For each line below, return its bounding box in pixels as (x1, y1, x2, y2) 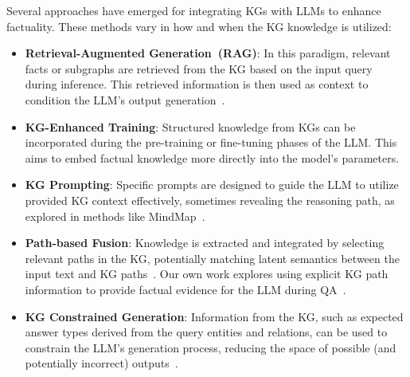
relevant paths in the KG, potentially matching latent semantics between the (25, 249, 400, 266)
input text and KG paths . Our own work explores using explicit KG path (25, 265, 389, 282)
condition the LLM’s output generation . (25, 91, 225, 108)
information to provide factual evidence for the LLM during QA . (25, 281, 346, 297)
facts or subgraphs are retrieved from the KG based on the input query (25, 60, 373, 77)
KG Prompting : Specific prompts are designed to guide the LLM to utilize (25, 176, 399, 193)
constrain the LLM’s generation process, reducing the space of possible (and (25, 339, 396, 355)
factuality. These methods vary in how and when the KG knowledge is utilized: (6, 18, 392, 34)
